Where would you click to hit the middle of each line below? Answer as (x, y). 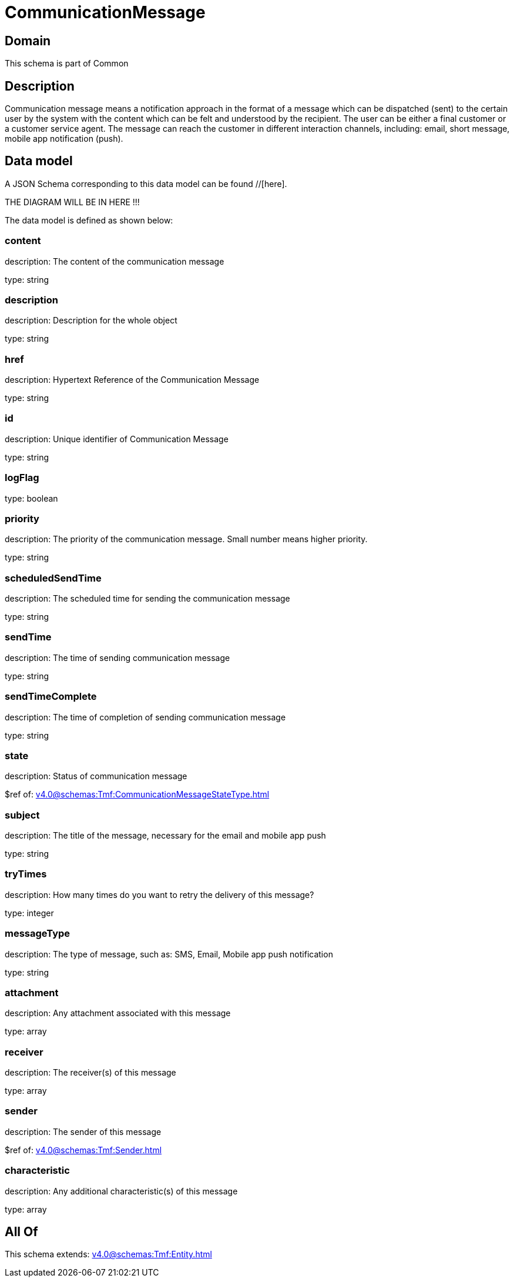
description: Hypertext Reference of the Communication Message (132, 380)
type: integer (29, 913)
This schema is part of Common (67, 64)
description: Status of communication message (96, 776)
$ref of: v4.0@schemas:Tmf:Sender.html (83, 1150)
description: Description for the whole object (91, 320)
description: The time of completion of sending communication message (145, 717)
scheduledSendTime (53, 578)
